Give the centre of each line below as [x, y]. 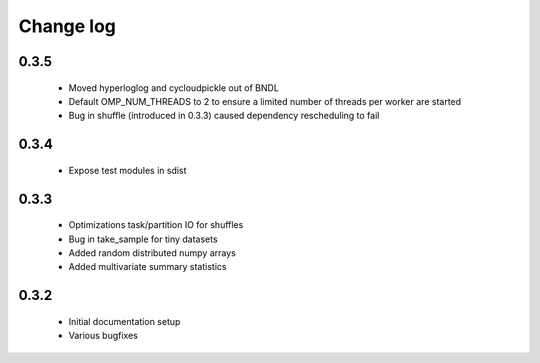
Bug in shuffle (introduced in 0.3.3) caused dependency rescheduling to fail [224, 116]
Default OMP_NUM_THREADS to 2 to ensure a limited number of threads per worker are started [265, 101]
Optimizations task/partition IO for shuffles [156, 225]
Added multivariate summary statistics [147, 267]
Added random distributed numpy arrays [152, 252]
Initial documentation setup [124, 321]
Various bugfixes [103, 336]
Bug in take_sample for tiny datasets [143, 239]
